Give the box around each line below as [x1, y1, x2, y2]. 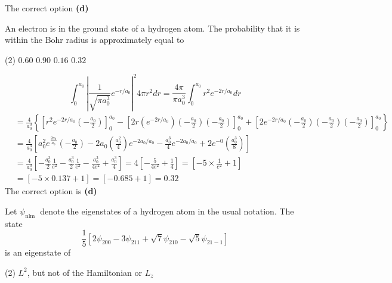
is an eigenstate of [5, 246, 71, 259]
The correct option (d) [5, 2, 89, 14]
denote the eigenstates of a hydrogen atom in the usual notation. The [40, 204, 294, 217]
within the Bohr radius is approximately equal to [5, 33, 184, 46]
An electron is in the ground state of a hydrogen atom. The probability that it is [5, 21, 300, 34]
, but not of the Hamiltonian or [27, 266, 142, 278]
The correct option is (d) [5, 185, 97, 197]
